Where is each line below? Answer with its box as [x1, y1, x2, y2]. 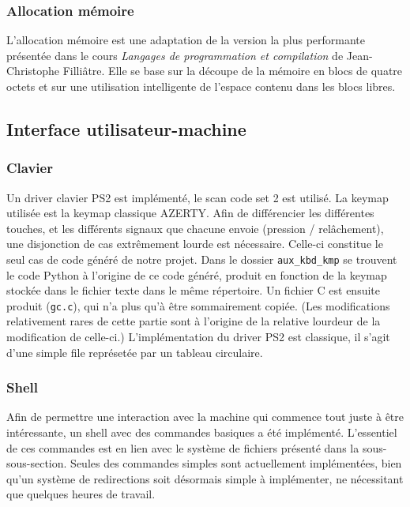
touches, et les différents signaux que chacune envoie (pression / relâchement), [6, 220, 384, 236]
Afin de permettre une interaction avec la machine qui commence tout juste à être [6, 408, 404, 425]
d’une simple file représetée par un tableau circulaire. [6, 344, 263, 360]
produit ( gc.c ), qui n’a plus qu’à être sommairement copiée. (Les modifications [6, 297, 390, 314]
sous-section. [6, 455, 67, 471]
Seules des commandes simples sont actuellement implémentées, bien [70, 455, 402, 471]
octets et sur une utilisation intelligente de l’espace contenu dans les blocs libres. [6, 78, 396, 94]
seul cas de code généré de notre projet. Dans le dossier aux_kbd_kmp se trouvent [6, 250, 397, 267]
